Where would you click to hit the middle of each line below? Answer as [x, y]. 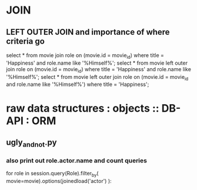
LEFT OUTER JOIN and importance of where [88, 32]
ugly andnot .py [31, 143]
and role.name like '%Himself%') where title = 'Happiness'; [78, 84]
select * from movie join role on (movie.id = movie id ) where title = [85, 56]
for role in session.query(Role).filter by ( [52, 174]
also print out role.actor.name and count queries [76, 161]
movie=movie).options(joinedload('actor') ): [59, 181]
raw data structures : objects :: [83, 108]
